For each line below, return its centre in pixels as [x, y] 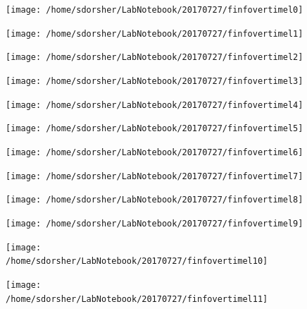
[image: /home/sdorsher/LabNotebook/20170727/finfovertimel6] [155, 152]
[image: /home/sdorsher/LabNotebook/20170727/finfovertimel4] [155, 105]
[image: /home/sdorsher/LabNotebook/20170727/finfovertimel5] [155, 129]
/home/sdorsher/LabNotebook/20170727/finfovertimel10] [137, 261]
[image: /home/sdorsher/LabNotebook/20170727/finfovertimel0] [155, 10]
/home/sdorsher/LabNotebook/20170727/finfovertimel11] [137, 299]
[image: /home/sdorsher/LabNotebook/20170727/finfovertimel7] [155, 176]
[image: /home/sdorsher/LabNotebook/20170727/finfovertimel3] [155, 81]
